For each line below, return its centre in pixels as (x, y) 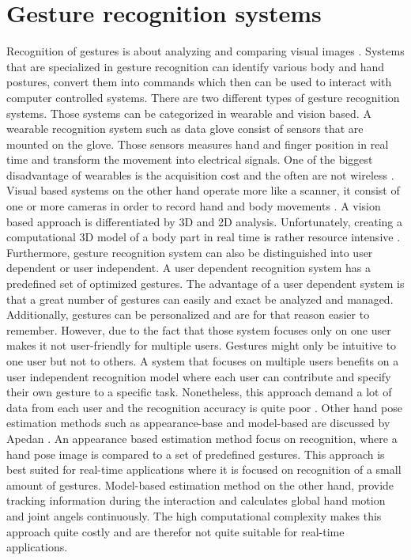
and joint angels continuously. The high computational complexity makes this (194, 515)
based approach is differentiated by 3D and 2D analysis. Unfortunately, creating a (205, 221)
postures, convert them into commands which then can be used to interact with (199, 82)
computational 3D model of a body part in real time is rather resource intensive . (204, 237)
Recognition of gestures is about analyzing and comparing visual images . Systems (205, 51)
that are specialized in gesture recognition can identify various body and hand (195, 66)
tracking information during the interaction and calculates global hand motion (196, 500)
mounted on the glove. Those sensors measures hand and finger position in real (198, 144)
